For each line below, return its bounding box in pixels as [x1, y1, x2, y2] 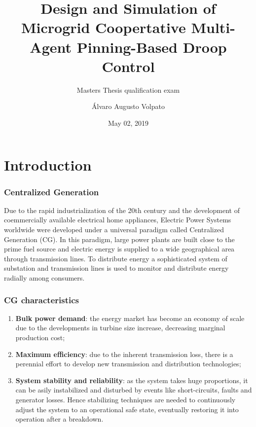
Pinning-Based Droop [76, 36, 227, 57]
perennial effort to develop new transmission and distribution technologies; [15, 358, 241, 369]
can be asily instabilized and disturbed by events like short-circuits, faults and [15, 385, 252, 395]
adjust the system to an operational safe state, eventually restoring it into [15, 404, 239, 414]
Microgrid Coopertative [21, 17, 186, 37]
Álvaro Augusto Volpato [92, 101, 165, 111]
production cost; [15, 332, 65, 343]
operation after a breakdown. [15, 414, 104, 424]
